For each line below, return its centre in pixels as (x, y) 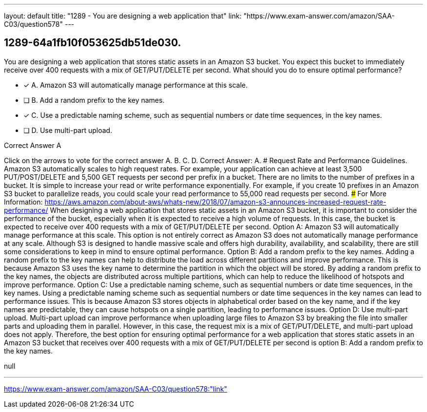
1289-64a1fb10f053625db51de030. (93, 43)
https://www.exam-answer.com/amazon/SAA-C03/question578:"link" (116, 389)
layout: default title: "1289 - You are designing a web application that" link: (123, 16)
